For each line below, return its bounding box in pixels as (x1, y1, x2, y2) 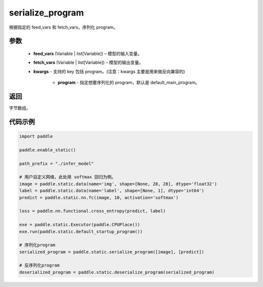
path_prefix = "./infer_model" (19, 161, 94, 166)
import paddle (19, 134, 53, 139)
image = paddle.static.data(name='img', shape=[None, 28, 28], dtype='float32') (19, 181, 217, 186)
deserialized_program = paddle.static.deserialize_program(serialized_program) (19, 270, 215, 275)
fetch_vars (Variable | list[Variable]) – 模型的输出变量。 (33, 60, 144, 66)
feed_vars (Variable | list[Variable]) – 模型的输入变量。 (33, 51, 142, 56)
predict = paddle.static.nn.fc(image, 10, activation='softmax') (19, 195, 179, 200)
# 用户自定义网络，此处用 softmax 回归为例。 (19, 174, 116, 180)
